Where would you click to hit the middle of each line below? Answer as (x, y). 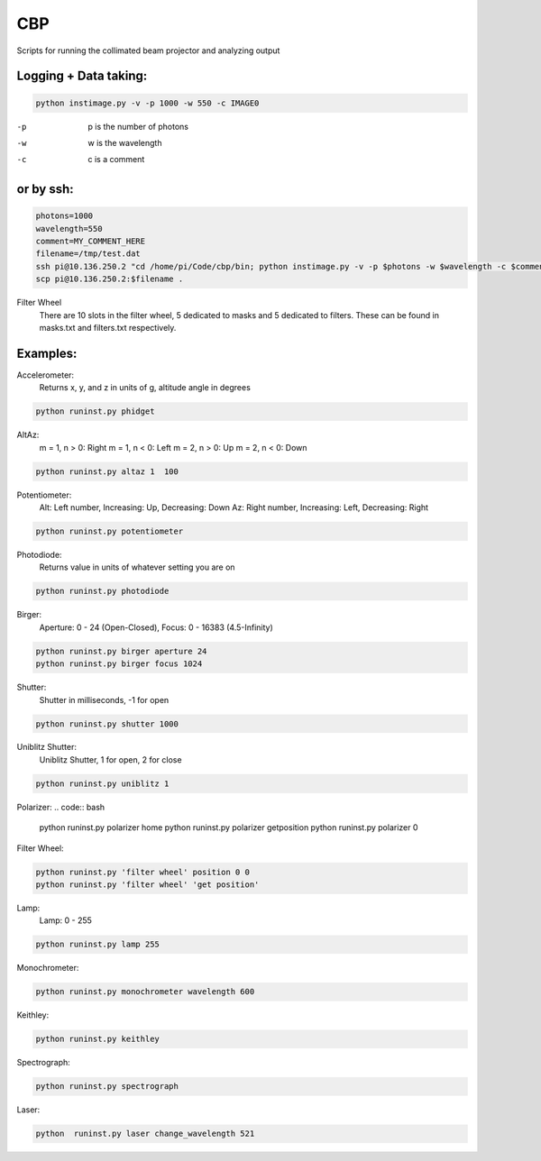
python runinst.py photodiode (102, 591)
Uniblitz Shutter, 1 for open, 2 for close (110, 759)
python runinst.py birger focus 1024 (119, 664)
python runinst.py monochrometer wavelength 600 (145, 992)
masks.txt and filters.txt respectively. (108, 328)
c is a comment (116, 160)
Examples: (47, 353)
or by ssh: (45, 189)
